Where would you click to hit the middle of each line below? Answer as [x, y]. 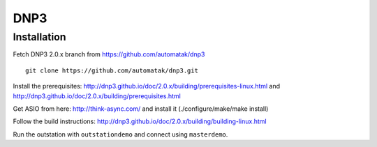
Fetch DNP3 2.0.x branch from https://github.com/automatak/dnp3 [109, 54]
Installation [39, 37]
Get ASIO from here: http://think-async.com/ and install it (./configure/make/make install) [141, 109]
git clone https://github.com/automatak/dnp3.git [112, 70]
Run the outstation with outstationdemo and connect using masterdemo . [120, 134]
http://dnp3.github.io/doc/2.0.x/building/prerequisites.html [97, 96]
